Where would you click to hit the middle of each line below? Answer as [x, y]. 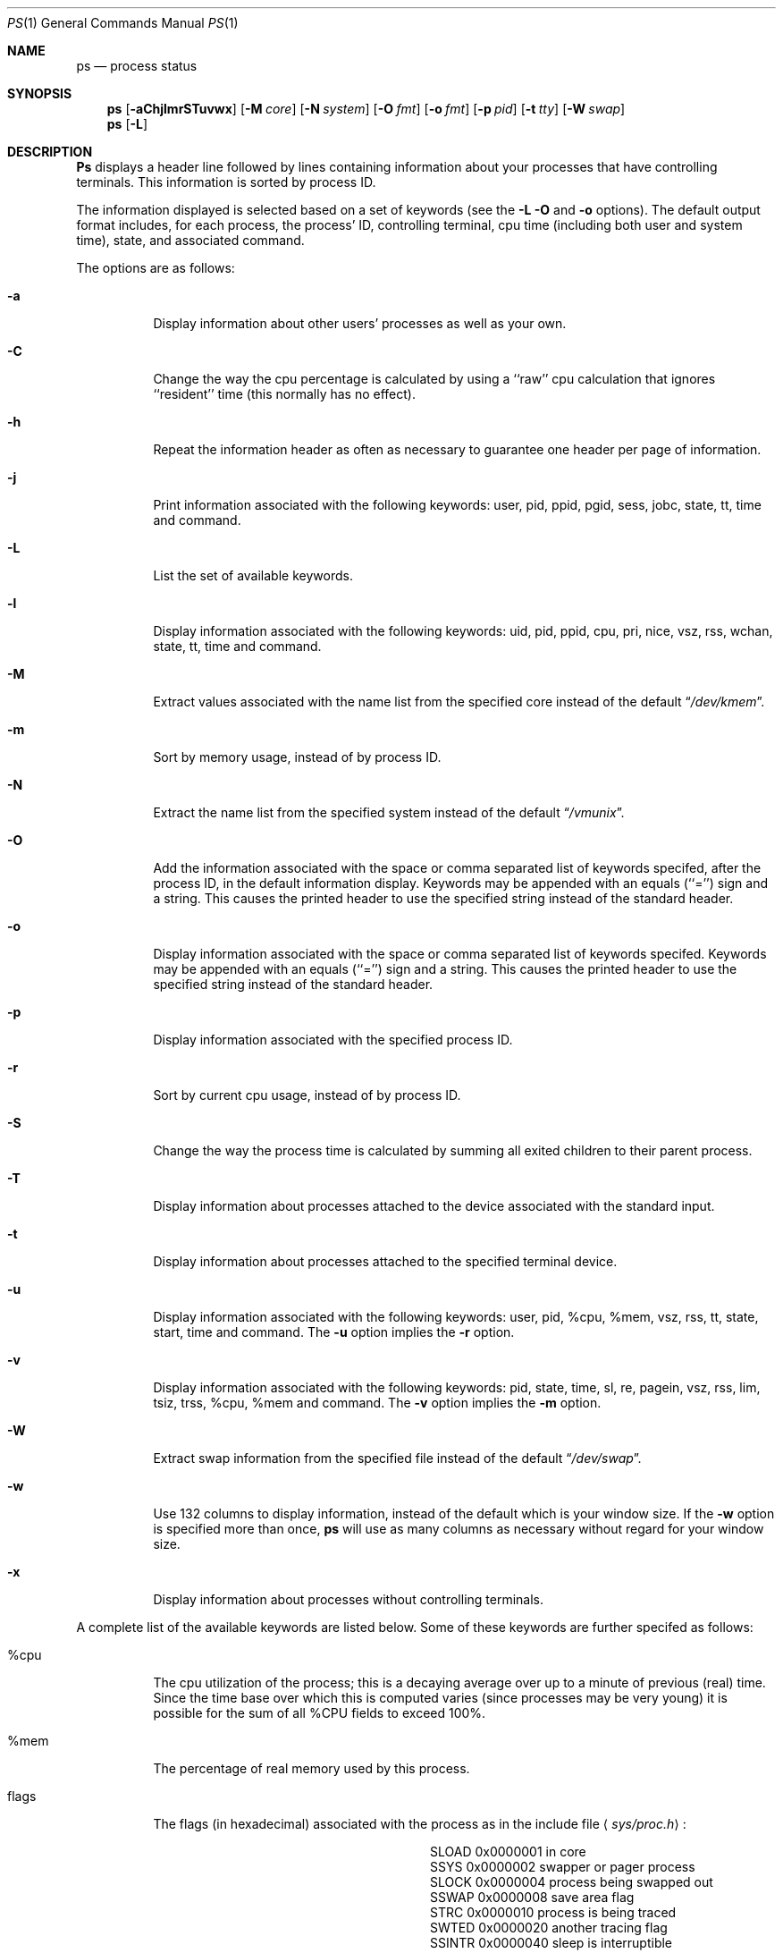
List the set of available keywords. [253, 575]
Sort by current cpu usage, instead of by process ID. [307, 1095]
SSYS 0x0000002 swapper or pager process [563, 1867]
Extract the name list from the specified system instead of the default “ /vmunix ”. [389, 812]
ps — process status [137, 66]
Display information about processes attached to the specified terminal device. [385, 1261]
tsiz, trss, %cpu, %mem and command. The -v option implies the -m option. [377, 1403]
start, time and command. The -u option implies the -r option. [334, 1332]
